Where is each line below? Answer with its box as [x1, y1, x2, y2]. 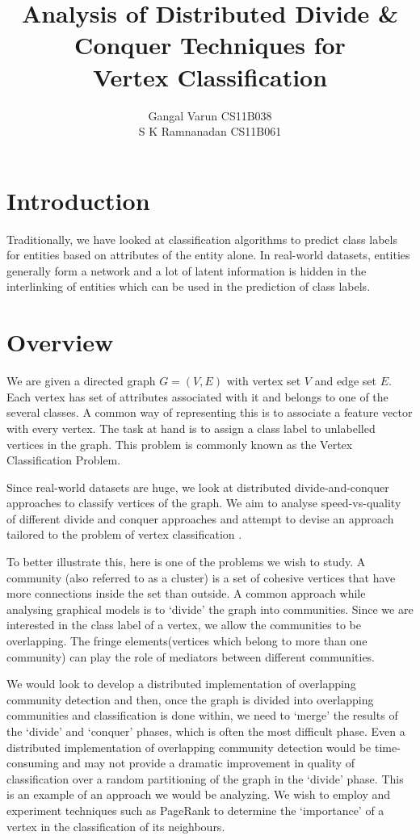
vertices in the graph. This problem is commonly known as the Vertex [6, 435, 353, 452]
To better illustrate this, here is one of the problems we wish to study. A [6, 553, 366, 570]
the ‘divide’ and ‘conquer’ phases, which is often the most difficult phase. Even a [6, 723, 405, 739]
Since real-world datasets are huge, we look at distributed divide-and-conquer [6, 478, 389, 495]
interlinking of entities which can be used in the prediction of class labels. [6, 278, 371, 295]
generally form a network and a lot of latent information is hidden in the [6, 262, 367, 279]
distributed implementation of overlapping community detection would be [6, 738, 372, 755]
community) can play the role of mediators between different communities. [6, 648, 376, 665]
